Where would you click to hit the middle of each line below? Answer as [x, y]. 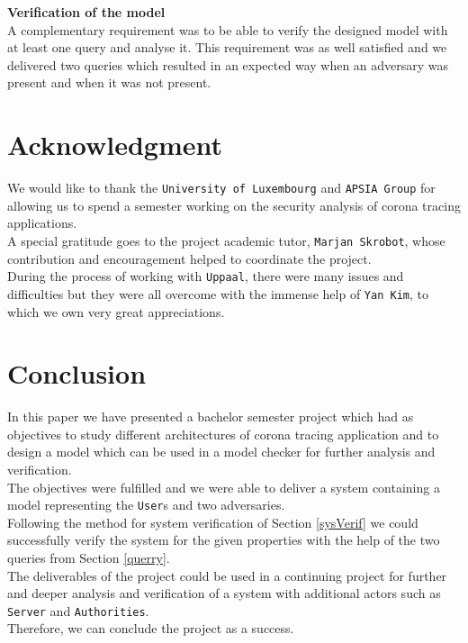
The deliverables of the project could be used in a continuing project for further [227, 575]
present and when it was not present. [109, 82]
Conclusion [77, 373]
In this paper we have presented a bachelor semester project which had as [211, 417]
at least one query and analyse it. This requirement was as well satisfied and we [227, 47]
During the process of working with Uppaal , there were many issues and [206, 276]
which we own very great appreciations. [116, 311]
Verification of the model [86, 12]
